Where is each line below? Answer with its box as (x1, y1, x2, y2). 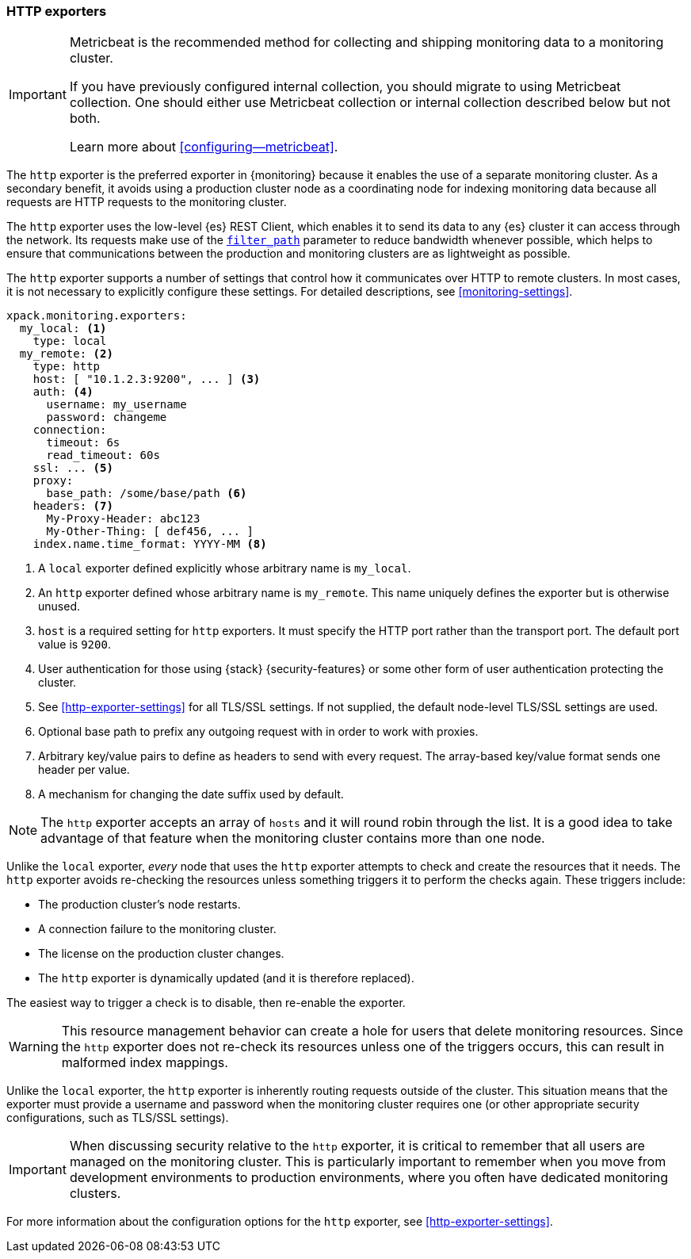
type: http (32, 360, 101, 373)
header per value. (38, 763, 130, 777)
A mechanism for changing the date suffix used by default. (38, 787, 344, 802)
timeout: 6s (46, 436, 120, 450)
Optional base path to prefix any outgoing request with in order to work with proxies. (38, 725, 479, 739)
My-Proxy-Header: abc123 (46, 512, 200, 526)
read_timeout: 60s (46, 449, 160, 462)
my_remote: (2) (19, 347, 113, 361)
